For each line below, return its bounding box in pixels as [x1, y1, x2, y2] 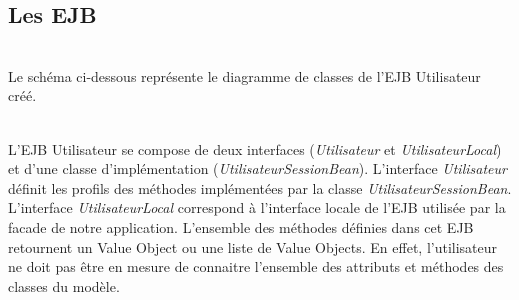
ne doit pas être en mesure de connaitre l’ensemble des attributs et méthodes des [8, 256, 504, 277]
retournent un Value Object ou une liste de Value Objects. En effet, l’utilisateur [8, 236, 498, 257]
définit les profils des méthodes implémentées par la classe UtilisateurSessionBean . [8, 177, 512, 198]
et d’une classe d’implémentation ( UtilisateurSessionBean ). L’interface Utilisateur [8, 158, 507, 179]
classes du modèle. [8, 275, 120, 296]
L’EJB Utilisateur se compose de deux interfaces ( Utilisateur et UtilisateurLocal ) [8, 138, 502, 159]
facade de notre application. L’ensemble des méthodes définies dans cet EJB [8, 216, 474, 237]
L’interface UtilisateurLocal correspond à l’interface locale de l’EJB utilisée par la [8, 197, 506, 218]
